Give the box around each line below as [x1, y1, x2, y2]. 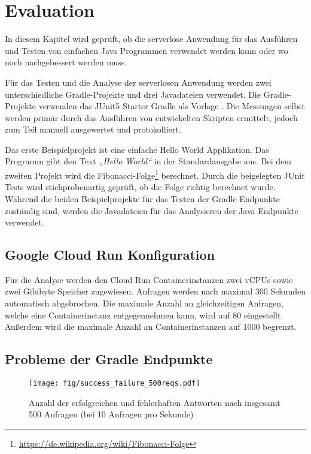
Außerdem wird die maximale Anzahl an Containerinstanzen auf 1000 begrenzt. [5, 320, 297, 333]
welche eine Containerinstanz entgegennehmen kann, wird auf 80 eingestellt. [5, 308, 283, 321]
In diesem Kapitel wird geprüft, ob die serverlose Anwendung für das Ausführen [5, 32, 298, 45]
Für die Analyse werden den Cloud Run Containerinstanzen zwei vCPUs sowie [5, 273, 293, 285]
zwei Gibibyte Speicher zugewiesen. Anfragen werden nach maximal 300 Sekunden [5, 285, 306, 297]
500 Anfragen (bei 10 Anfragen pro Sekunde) [29, 408, 194, 420]
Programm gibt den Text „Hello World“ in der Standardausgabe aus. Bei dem [5, 155, 291, 167]
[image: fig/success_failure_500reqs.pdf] [29, 379, 200, 388]
